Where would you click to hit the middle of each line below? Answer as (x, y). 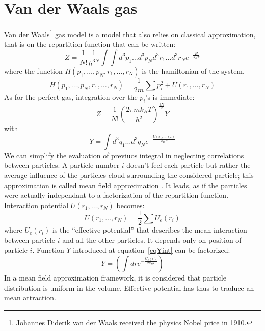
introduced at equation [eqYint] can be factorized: (152, 250)
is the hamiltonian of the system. (193, 71)
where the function (33, 71)
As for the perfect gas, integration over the (71, 97)
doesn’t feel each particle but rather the (189, 165)
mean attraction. (30, 298)
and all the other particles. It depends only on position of (152, 240)
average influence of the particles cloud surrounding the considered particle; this (129, 175)
